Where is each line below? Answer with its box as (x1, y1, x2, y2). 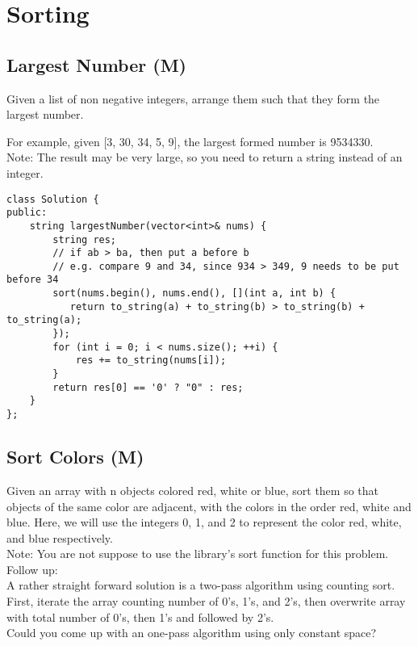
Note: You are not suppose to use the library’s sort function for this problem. (6, 545, 389, 562)
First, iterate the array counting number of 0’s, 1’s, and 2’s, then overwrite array (6, 593, 406, 610)
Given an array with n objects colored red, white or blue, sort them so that (6, 481, 379, 498)
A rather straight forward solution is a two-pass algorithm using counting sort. (6, 577, 395, 594)
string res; (52, 233, 117, 245)
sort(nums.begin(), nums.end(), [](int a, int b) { (52, 287, 336, 300)
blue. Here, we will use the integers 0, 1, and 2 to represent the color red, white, (6, 514, 402, 531)
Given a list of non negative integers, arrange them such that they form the (6, 90, 380, 107)
